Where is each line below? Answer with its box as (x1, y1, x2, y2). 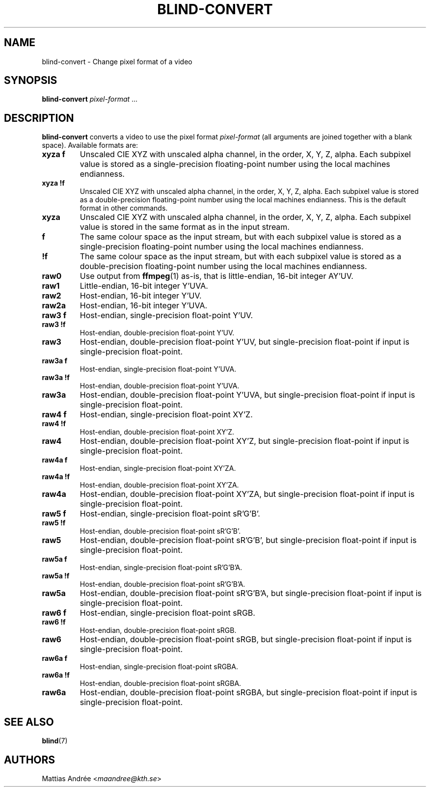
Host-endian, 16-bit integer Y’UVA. (80, 300, 208, 311)
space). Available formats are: (42, 141, 138, 150)
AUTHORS (4, 753, 55, 766)
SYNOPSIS (4, 74, 57, 87)
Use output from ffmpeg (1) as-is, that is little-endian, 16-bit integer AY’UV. (80, 271, 353, 281)
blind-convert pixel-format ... (42, 95, 138, 104)
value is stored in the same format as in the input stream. (80, 222, 290, 232)
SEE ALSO (4, 715, 54, 728)
